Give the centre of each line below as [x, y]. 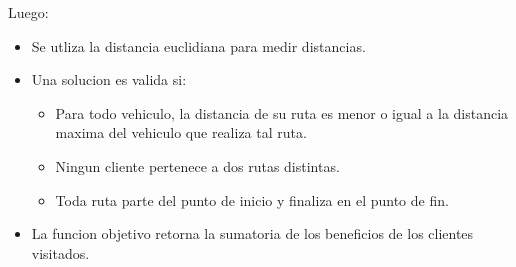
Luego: [28, 12]
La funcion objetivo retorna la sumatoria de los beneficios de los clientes [252, 233]
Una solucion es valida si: [109, 79]
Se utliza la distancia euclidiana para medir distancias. [198, 45]
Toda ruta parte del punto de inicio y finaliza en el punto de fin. [252, 199]
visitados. [60, 252]
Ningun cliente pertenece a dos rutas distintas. [197, 165]
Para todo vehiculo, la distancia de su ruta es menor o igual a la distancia [282, 112]
